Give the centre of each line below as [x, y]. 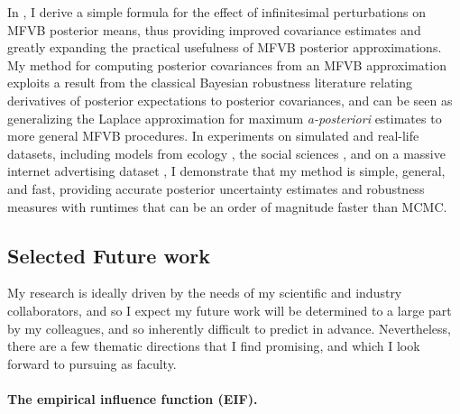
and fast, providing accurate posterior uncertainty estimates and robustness [216, 188]
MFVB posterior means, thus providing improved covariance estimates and [214, 29]
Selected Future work [109, 255]
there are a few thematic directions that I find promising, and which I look [214, 346]
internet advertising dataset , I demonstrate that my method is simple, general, [226, 171]
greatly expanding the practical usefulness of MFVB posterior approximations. [225, 47]
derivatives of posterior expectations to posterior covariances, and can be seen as [230, 100]
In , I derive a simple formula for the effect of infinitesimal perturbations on [216, 12]
